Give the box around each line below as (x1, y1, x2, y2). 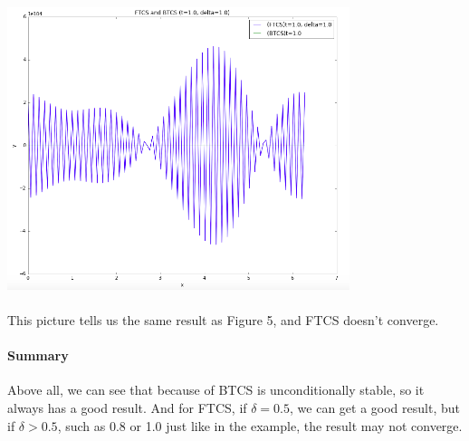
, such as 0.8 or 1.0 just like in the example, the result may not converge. (57, 416, 463, 435)
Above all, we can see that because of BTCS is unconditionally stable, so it (7, 380, 425, 399)
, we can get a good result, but (290, 398, 460, 417)
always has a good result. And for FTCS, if (7, 398, 247, 417)
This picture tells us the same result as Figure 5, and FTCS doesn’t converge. (7, 310, 439, 329)
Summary (7, 346, 69, 365)
